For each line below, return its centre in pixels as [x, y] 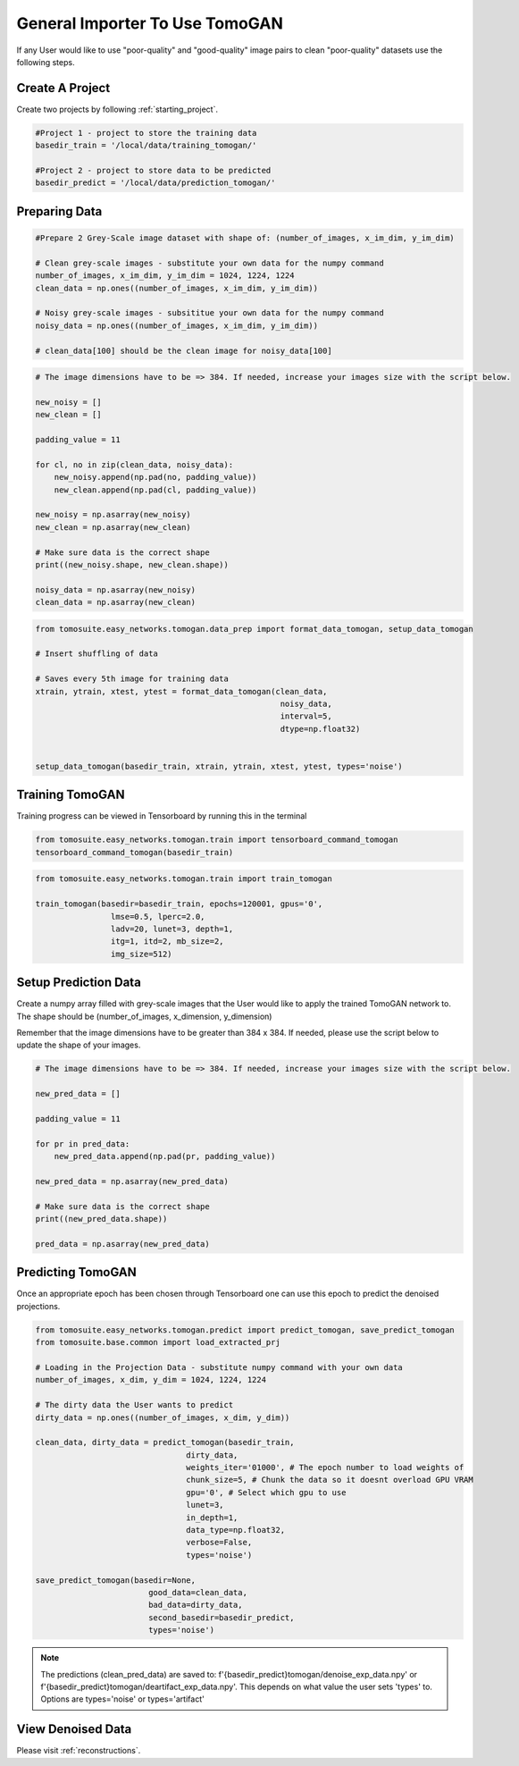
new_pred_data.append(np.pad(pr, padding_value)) [165, 1156]
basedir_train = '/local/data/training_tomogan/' [146, 146]
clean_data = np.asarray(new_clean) [116, 602]
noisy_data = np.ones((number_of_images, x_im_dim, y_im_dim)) [177, 325]
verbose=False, [219, 1543]
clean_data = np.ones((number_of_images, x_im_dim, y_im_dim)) [177, 288]
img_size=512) [142, 954]
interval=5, [306, 716]
